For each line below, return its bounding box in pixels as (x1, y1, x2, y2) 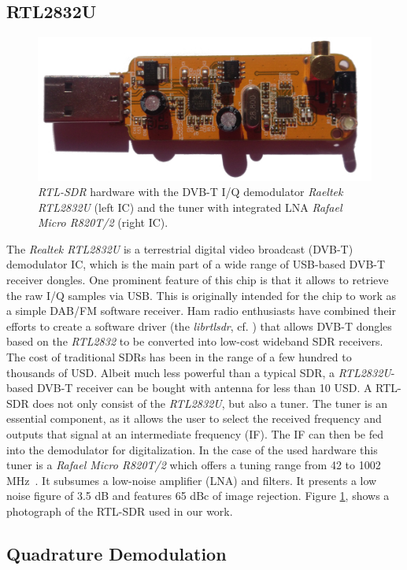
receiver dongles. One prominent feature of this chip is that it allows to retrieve (6, 272, 389, 288)
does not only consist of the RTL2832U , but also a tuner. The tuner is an (32, 394, 387, 411)
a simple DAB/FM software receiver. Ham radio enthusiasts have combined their (6, 302, 396, 319)
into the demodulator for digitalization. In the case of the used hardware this (6, 441, 378, 457)
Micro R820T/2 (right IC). (38, 214, 168, 231)
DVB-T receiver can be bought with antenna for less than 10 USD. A (36, 379, 372, 396)
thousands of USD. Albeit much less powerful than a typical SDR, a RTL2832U (6, 364, 391, 380)
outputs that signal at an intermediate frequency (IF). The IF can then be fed (6, 426, 383, 442)
